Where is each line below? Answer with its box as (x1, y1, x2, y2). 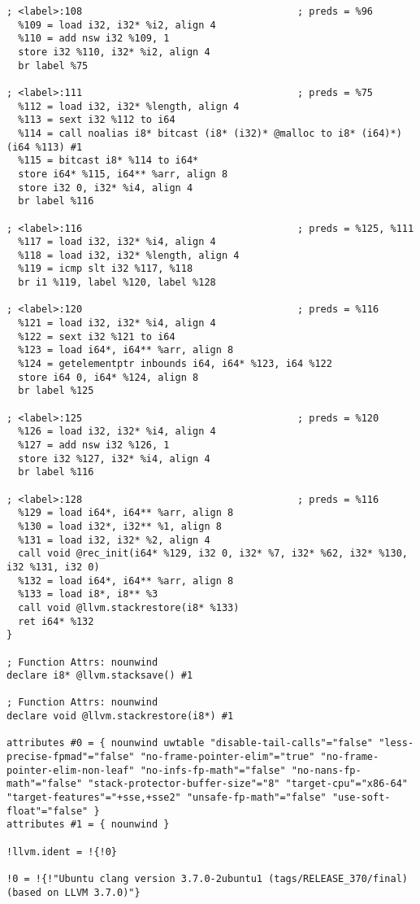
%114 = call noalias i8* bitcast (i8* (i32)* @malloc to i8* (18, 127, 356, 139)
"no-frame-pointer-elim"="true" (140, 751, 315, 763)
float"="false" (6, 805, 89, 817)
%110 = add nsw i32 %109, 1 (18, 33, 170, 45)
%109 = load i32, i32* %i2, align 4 (18, 19, 216, 31)
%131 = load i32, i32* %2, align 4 (18, 534, 210, 546)
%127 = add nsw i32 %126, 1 (18, 439, 170, 451)
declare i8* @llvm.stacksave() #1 (6, 670, 193, 682)
